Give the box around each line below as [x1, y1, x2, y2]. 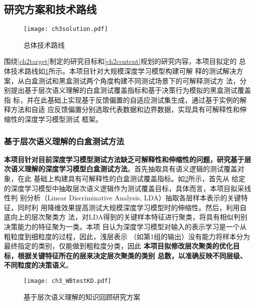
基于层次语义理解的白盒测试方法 [4, 135, 125, 147]
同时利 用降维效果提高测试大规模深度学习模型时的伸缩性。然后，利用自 [17, 202, 247, 212]
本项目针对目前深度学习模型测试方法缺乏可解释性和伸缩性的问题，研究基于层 [4, 154, 251, 164]
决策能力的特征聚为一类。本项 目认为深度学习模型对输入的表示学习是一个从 [4, 221, 247, 231]
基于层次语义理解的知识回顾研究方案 [24, 291, 140, 302]
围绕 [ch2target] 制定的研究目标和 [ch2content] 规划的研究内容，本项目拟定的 [4, 56, 237, 66]
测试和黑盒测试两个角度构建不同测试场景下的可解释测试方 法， [38, 75, 240, 85]
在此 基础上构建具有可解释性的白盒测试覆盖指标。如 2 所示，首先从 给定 [17, 173, 246, 184]
